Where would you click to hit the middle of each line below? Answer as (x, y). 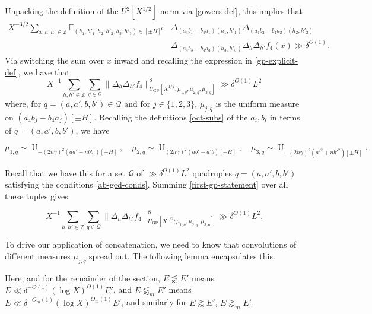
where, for (23, 103)
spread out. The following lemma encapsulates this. (182, 256)
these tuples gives (36, 196)
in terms (285, 117)
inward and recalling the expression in (183, 60)
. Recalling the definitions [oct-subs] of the (171, 117)
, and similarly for (154, 302)
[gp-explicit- (276, 60)
